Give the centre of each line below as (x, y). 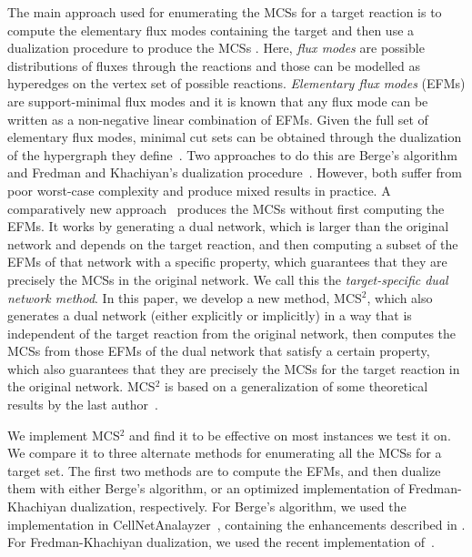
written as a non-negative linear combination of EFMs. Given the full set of (218, 119)
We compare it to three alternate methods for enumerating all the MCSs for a (225, 453)
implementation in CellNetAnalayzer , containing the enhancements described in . (236, 524)
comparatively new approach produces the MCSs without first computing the (226, 208)
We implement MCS (64, 435)
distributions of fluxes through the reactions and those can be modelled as (214, 65)
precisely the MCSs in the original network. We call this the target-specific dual (228, 279)
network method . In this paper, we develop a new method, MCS (185, 297)
